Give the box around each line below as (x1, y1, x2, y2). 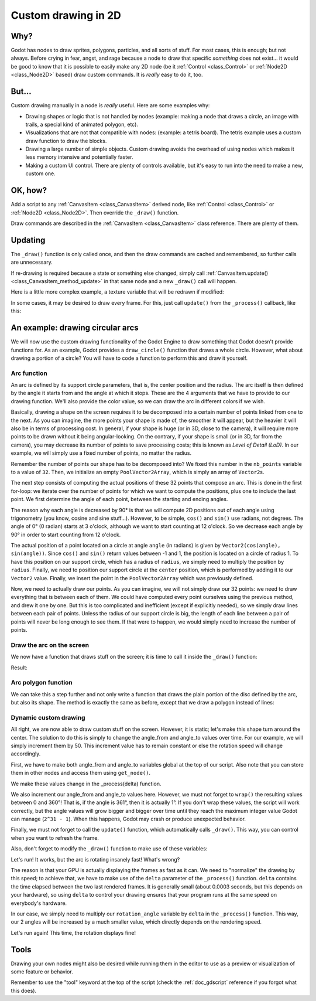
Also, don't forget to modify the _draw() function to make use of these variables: (11, 845, 208, 852)
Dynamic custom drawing (11, 713, 85, 721)
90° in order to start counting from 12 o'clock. (11, 531, 121, 538)
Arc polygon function (11, 679, 73, 687)
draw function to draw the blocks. (25, 137, 107, 144)
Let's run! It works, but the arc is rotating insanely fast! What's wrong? (11, 856, 180, 863)
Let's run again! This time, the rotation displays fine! (11, 929, 136, 936)
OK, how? (11, 185, 47, 196)
